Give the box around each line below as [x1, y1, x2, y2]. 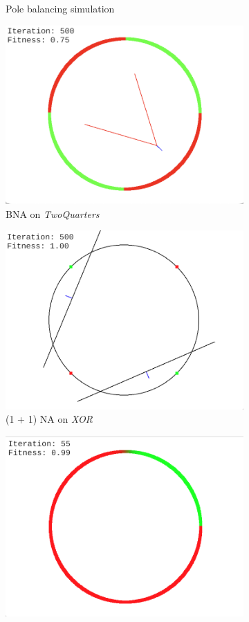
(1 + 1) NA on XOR [6, 412, 93, 426]
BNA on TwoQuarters [6, 206, 100, 221]
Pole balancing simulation [6, 1, 115, 15]
